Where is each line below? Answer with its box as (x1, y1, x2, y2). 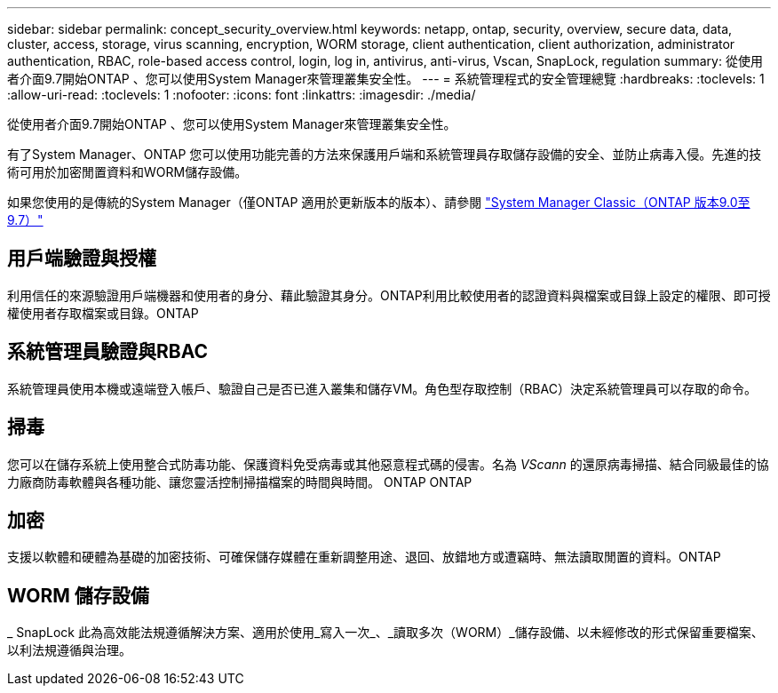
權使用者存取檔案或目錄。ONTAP (7, 305, 199, 321)
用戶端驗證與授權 (7, 247, 156, 270)
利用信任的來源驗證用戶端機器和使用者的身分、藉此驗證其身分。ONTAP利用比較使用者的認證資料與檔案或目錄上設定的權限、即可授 (7, 287, 771, 303)
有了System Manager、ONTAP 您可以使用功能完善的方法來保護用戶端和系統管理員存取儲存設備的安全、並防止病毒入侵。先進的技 (7, 147, 762, 162)
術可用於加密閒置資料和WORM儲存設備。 (7, 164, 248, 179)
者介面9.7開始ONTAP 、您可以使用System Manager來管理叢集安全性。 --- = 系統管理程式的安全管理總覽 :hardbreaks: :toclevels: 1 (7, 71, 765, 86)
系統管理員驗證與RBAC (7, 340, 209, 363)
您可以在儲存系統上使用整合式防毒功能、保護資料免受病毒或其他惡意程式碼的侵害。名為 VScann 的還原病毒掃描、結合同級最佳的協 (7, 456, 769, 472)
